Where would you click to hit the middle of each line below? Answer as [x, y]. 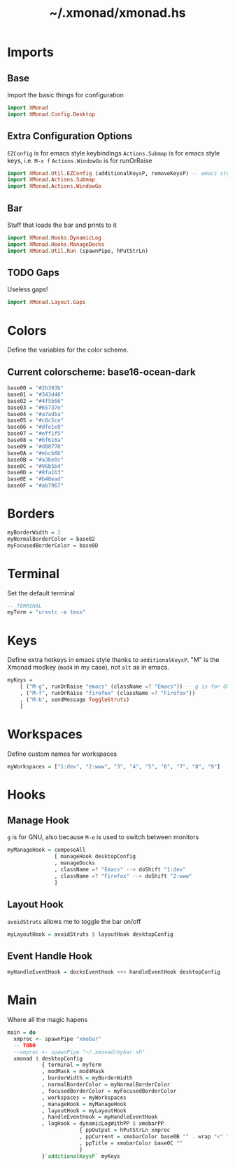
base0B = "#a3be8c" [36, 460]
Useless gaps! [28, 289]
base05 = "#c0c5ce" [36, 421]
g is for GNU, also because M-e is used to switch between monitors [103, 837]
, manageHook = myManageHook [84, 1104]
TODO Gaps [33, 273]
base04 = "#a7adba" [36, 414]
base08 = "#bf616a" [36, 440]
